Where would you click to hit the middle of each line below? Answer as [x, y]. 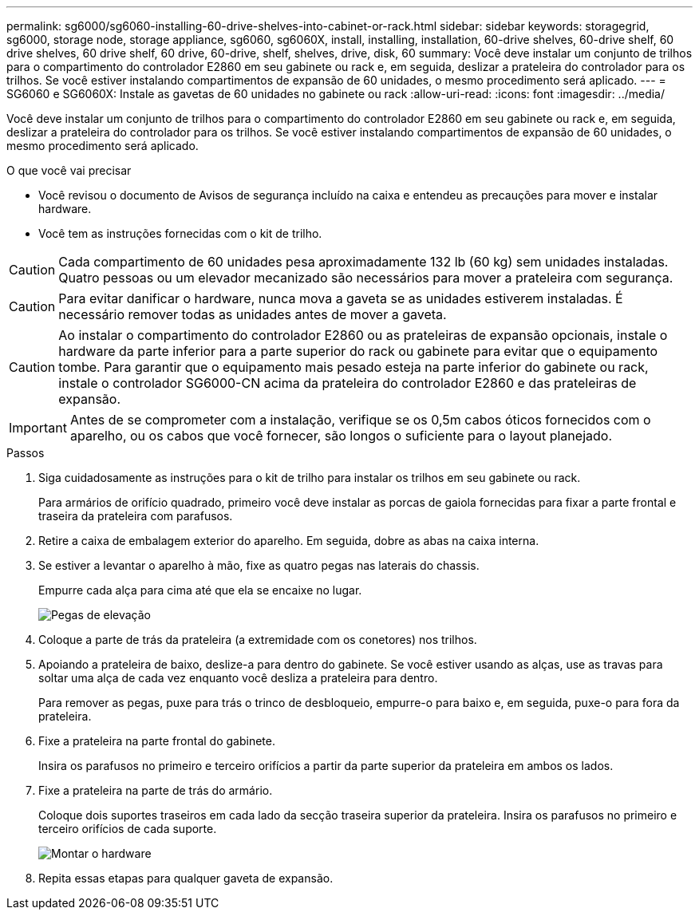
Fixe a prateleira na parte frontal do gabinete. [157, 741]
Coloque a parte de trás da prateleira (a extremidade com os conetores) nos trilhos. [258, 640]
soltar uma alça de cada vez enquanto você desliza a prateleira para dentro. [238, 678]
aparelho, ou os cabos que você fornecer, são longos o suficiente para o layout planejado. [341, 436]
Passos [26, 453]
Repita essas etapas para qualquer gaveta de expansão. [186, 878]
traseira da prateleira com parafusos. [136, 516]
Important [38, 428]
